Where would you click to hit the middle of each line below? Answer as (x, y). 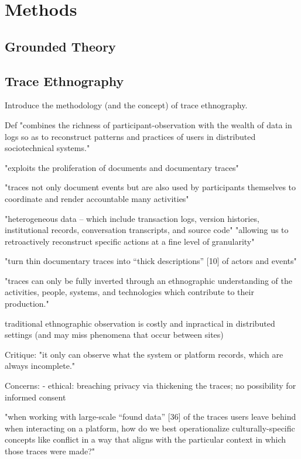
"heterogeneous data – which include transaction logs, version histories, (132, 218)
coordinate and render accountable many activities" (97, 198)
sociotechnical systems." (47, 148)
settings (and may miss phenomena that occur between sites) (114, 335)
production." (27, 304)
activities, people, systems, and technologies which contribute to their (129, 292)
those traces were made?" (50, 451)
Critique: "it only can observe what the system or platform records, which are (144, 354)
